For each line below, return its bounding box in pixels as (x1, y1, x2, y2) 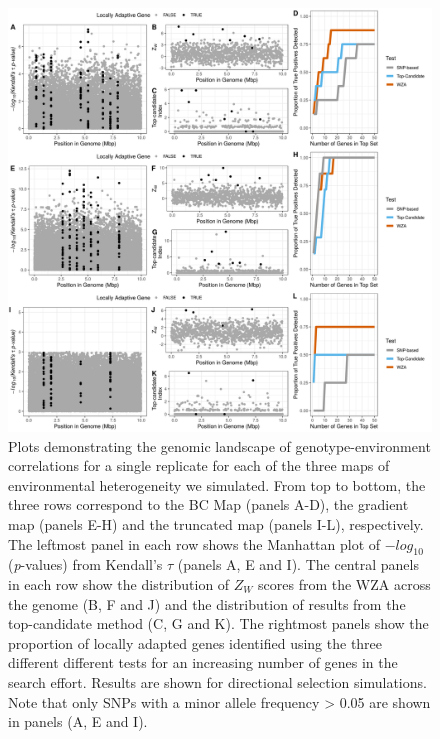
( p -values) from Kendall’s (8, 554, 163, 575)
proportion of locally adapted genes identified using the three (8, 632, 383, 653)
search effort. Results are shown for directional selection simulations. (8, 671, 427, 692)
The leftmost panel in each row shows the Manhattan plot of (8, 533, 381, 554)
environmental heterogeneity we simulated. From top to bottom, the (8, 474, 426, 495)
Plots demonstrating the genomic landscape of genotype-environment (8, 435, 431, 456)
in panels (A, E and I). (8, 711, 148, 732)
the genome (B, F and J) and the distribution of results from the (8, 593, 406, 614)
